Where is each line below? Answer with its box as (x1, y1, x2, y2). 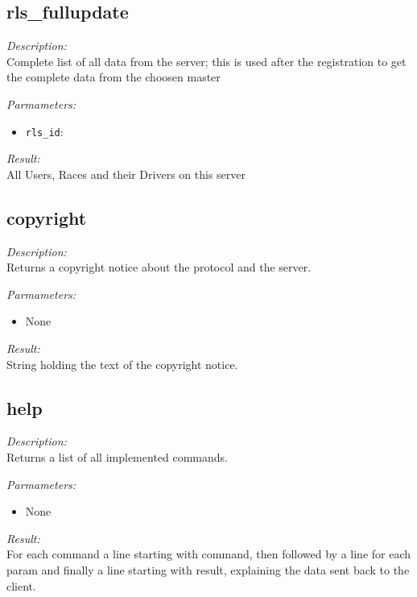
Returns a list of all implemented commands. (6, 448, 229, 465)
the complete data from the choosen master (6, 68, 221, 85)
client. (6, 577, 36, 594)
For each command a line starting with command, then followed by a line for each (6, 545, 411, 562)
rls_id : (25, 122, 64, 139)
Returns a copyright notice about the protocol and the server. (6, 259, 312, 276)
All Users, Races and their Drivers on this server (6, 165, 246, 182)
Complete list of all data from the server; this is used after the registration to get (6, 52, 407, 69)
